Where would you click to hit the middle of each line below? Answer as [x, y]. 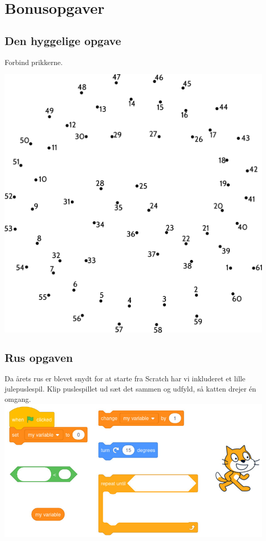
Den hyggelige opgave [63, 40]
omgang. [18, 398]
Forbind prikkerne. [34, 62]
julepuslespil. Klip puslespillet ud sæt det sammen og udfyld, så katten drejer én [130, 389]
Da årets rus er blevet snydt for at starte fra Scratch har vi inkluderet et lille [125, 378]
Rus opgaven [39, 357]
